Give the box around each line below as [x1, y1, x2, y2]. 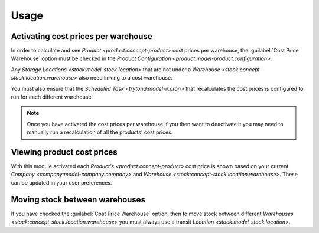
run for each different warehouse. [11, 93, 93, 100]
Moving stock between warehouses [11, 195, 146, 205]
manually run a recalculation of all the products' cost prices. [27, 129, 173, 136]
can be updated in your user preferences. [11, 179, 112, 186]
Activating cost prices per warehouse [11, 31, 153, 41]
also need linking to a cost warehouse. [79, 74, 172, 81]
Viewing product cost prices [11, 147, 118, 157]
